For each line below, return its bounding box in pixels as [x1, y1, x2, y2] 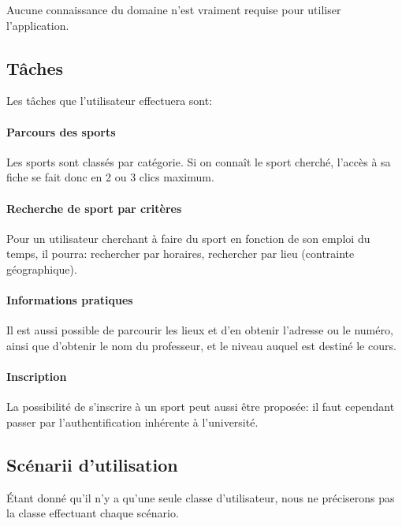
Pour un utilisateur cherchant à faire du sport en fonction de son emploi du [6, 229, 370, 246]
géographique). [6, 260, 77, 277]
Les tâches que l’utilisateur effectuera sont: [6, 92, 213, 109]
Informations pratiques [6, 292, 133, 308]
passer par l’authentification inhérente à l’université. [6, 413, 259, 430]
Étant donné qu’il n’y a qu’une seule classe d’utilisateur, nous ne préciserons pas [6, 489, 395, 505]
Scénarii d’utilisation [6, 452, 178, 476]
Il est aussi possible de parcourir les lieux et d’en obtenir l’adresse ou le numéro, [6, 322, 393, 338]
